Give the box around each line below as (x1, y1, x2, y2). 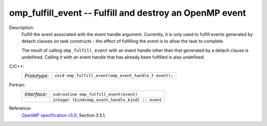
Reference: (9, 105, 32, 111)
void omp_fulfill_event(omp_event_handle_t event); (54, 73, 174, 78)
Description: (9, 25, 34, 31)
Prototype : (24, 72, 49, 79)
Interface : (24, 91, 47, 98)
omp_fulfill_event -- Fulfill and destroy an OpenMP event (9, 7, 246, 18)
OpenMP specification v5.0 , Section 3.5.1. (21, 112, 106, 118)
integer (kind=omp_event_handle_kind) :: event (52, 97, 162, 103)
